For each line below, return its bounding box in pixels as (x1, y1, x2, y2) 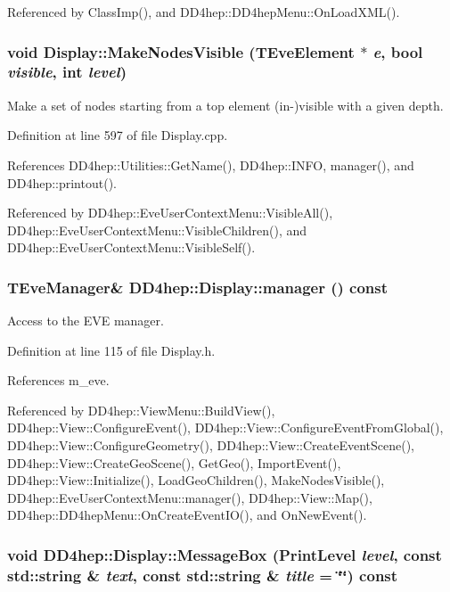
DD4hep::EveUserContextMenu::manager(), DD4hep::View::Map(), (7, 488, 372, 506)
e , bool (372, 40, 423, 62)
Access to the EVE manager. (7, 311, 164, 330)
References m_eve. (7, 371, 110, 390)
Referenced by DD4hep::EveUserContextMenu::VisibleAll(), (7, 203, 333, 222)
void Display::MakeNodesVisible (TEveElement (7, 40, 355, 62)
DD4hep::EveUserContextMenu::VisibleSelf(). (7, 238, 256, 257)
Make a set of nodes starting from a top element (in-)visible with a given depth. (7, 95, 444, 114)
